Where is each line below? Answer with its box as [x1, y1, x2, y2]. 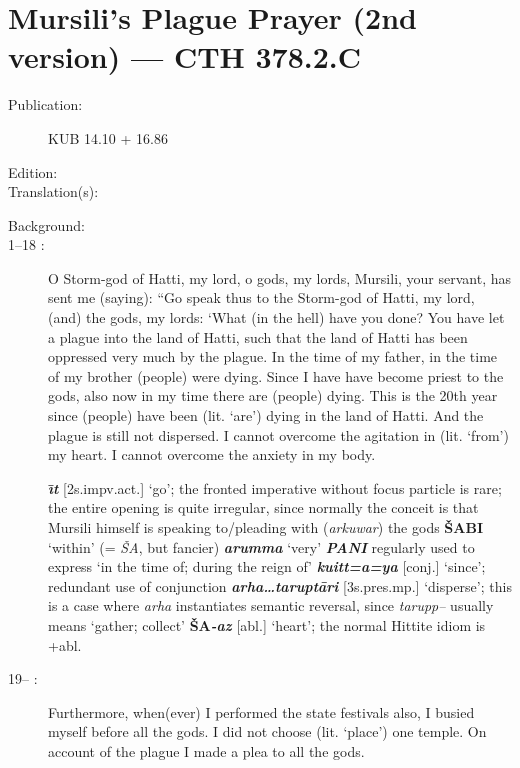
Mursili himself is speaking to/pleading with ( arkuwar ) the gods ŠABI [48, 517, 484, 537]
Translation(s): [8, 181, 99, 202]
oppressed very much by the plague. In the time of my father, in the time [48, 346, 498, 367]
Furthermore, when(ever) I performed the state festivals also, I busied [48, 701, 475, 722]
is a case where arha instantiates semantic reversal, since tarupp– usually [48, 595, 494, 616]
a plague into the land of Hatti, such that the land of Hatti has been [48, 326, 468, 347]
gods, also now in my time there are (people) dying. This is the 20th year [48, 385, 498, 406]
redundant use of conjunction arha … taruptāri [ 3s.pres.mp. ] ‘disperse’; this [48, 575, 512, 596]
